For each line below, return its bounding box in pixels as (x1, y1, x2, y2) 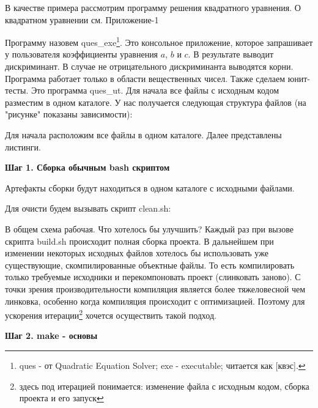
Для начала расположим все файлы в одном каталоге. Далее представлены (5, 128, 282, 141)
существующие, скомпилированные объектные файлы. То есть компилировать (5, 258, 295, 271)
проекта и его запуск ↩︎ (19, 391, 104, 404)
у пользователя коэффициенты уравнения (5, 48, 158, 61)
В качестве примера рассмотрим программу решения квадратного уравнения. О (5, 1, 301, 13)
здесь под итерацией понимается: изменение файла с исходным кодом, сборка (19, 379, 309, 392)
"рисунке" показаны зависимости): (5, 108, 133, 121)
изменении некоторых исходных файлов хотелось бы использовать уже (5, 247, 268, 259)
